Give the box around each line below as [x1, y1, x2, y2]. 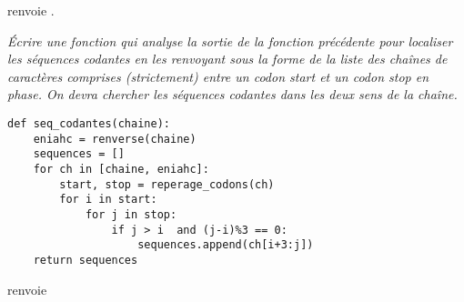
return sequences [33, 253, 138, 267]
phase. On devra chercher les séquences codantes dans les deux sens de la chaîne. [7, 85, 458, 104]
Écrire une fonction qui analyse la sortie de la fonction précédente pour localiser [7, 31, 453, 50]
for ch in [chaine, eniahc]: [33, 162, 209, 176]
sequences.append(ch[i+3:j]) [137, 238, 314, 252]
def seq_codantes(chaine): [7, 116, 170, 130]
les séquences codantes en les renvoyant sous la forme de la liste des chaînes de [7, 49, 448, 68]
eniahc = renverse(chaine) [33, 132, 197, 146]
